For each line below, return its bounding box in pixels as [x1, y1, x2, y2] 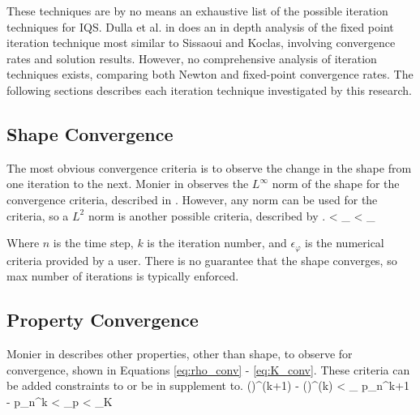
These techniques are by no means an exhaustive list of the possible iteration [6, 2, 388, 19]
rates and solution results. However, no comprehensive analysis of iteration [6, 49, 377, 66]
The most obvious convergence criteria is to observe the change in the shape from [6, 159, 412, 176]
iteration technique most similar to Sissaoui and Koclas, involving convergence [6, 34, 396, 51]
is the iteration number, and [147, 234, 287, 251]
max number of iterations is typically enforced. [6, 267, 239, 285]
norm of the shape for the [272, 175, 400, 192]
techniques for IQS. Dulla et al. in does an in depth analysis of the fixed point [6, 18, 394, 35]
